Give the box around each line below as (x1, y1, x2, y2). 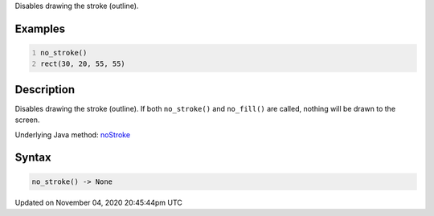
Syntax (14, 151, 51, 165)
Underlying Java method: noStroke (14, 129, 131, 140)
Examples (14, 22, 66, 35)
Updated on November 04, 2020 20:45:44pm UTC (14, 198, 182, 207)
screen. (14, 115, 40, 124)
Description (14, 83, 76, 96)
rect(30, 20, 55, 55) (40, 59, 126, 68)
